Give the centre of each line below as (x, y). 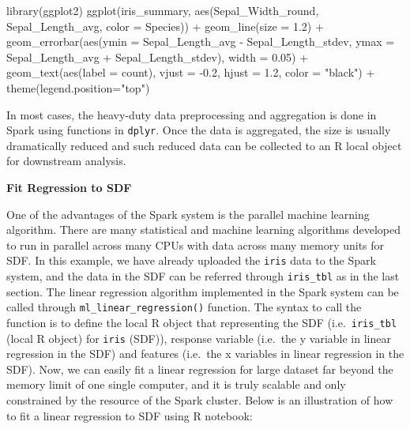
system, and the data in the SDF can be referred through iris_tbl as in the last (203, 276)
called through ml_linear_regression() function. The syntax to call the (184, 307)
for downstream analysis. (66, 161)
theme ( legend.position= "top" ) (78, 87)
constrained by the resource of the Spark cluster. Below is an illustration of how (200, 400)
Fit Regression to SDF (69, 187)
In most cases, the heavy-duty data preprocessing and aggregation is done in (192, 114)
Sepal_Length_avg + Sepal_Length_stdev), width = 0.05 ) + (158, 56)
